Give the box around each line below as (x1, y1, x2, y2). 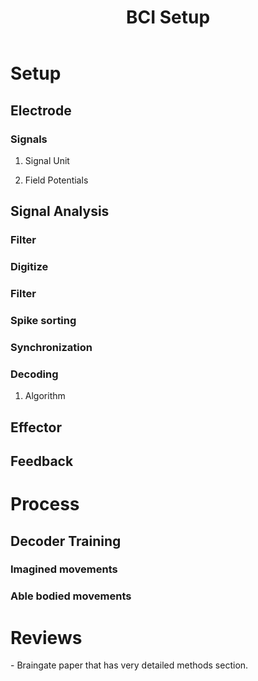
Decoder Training (10, 532, 122, 550)
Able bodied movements (10, 589, 132, 603)
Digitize (10, 260, 49, 274)
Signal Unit (24, 154, 70, 166)
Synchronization (10, 340, 93, 354)
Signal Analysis (10, 203, 110, 220)
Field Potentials (24, 174, 89, 186)
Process (10, 493, 80, 516)
